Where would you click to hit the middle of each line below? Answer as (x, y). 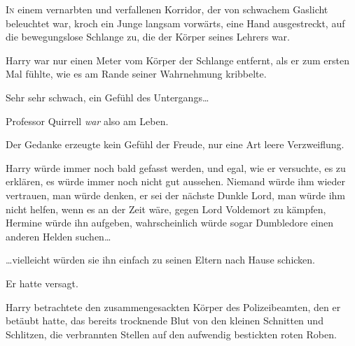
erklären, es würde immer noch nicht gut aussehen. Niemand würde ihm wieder (175, 181)
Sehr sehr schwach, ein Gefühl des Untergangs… (107, 97)
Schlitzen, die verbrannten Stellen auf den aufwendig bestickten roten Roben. (171, 334)
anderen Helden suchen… (58, 236)
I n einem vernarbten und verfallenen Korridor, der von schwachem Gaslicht (167, 9)
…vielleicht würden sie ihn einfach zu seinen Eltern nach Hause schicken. (160, 260)
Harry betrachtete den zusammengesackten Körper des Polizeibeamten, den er (173, 307)
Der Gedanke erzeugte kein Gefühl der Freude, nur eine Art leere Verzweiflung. (175, 144)
